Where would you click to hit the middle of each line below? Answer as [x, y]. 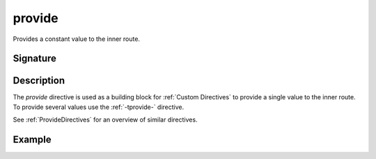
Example [32, 140]
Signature [35, 59]
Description [39, 81]
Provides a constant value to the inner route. [77, 39]
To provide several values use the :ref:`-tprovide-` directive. [99, 107]
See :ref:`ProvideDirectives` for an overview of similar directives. [105, 120]
